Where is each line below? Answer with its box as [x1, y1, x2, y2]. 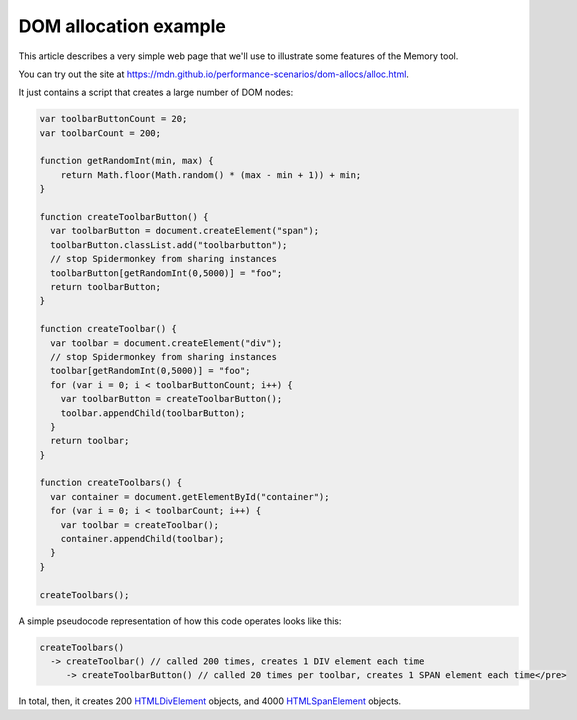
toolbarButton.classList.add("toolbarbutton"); [50, 239, 288, 250]
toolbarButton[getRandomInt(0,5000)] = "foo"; [50, 267, 283, 279]
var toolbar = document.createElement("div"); [50, 337, 283, 349]
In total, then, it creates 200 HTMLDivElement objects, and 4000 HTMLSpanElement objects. [18, 695, 402, 707]
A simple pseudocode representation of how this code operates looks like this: [18, 615, 342, 627]
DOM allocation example [18, 15, 227, 37]
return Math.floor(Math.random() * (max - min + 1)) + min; [60, 169, 362, 180]
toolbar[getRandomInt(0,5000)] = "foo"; [50, 365, 251, 377]
